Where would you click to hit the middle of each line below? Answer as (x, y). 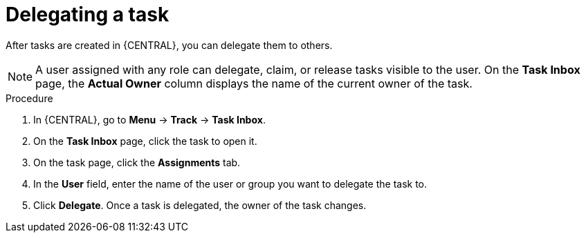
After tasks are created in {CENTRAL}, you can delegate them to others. (169, 45)
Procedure (29, 98)
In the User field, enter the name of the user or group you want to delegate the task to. (230, 184)
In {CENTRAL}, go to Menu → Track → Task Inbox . (149, 119)
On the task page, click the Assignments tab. (137, 162)
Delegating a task (88, 14)
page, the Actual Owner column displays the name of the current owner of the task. (254, 83)
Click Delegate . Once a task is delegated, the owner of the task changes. (200, 205)
